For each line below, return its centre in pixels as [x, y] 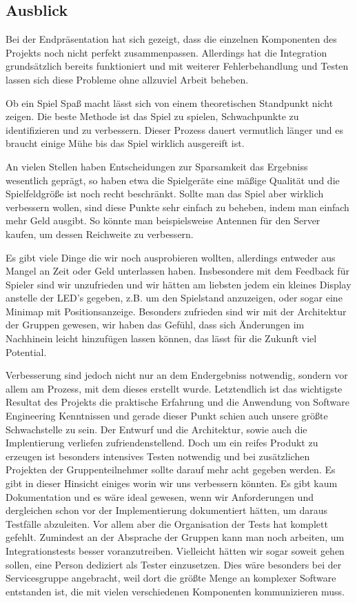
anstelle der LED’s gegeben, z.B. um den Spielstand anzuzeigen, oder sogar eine [174, 298]
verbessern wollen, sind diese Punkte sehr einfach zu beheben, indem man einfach [177, 207]
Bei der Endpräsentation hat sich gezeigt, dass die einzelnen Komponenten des [171, 39]
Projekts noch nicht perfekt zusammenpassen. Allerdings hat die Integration [166, 52]
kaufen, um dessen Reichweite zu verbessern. [100, 234]
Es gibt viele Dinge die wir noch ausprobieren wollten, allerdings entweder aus [171, 257]
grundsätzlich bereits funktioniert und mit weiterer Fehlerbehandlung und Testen [177, 66]
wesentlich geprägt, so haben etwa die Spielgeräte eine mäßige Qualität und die [173, 180]
